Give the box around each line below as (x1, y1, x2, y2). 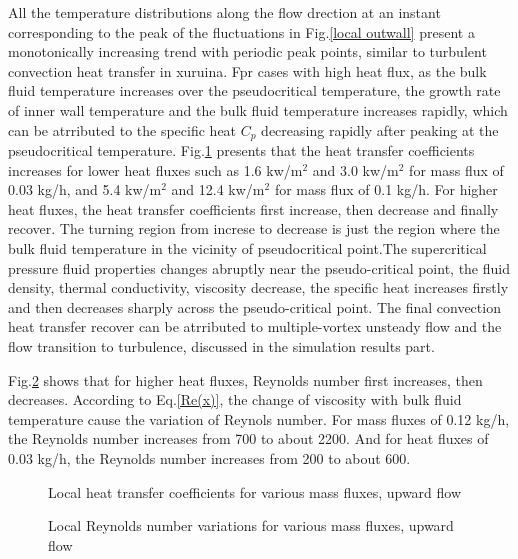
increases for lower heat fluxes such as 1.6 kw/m (8, 159, 303, 180)
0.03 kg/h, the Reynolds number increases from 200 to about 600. (8, 447, 411, 468)
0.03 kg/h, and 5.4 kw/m (8, 179, 162, 200)
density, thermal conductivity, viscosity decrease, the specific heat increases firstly (8, 277, 509, 298)
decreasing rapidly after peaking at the (261, 119, 499, 140)
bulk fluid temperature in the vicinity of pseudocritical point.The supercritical (8, 237, 487, 258)
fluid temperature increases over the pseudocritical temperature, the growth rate (8, 80, 501, 101)
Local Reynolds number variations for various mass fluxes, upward (48, 515, 454, 536)
